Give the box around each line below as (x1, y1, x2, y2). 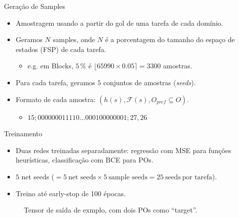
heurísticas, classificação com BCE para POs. (15, 155, 154, 165)
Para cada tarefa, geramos (15, 77, 95, 87)
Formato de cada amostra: (15, 94, 96, 104)
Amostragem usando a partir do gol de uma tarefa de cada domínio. (15, 17, 224, 28)
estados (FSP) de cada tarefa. (15, 44, 106, 54)
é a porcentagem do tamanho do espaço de (105, 34, 235, 45)
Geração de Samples (4, 1, 66, 11)
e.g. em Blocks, (27, 60, 74, 71)
